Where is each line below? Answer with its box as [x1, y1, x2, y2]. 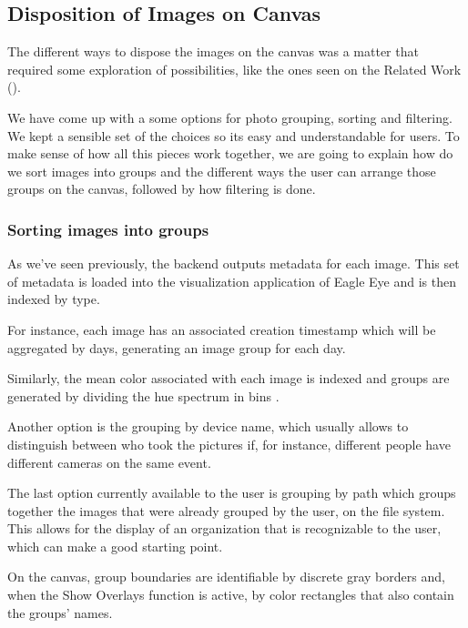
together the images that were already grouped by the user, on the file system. [7, 501, 445, 520]
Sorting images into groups [7, 218, 209, 240]
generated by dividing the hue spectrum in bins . [7, 386, 280, 405]
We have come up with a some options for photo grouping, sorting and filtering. [7, 107, 453, 127]
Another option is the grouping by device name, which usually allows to [7, 417, 409, 436]
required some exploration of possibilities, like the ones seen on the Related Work [7, 59, 462, 78]
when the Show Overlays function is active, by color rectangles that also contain [7, 585, 454, 604]
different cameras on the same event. [7, 452, 211, 471]
